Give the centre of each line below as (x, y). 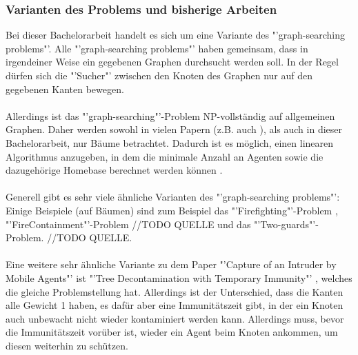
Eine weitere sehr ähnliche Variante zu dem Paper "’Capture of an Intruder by (171, 264)
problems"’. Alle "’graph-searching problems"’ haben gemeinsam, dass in (157, 48)
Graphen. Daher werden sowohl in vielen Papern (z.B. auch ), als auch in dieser (174, 129)
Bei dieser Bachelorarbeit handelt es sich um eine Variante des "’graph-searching (175, 35)
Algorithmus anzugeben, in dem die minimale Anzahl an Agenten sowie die (165, 156)
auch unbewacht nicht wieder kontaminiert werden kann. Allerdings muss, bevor (175, 318)
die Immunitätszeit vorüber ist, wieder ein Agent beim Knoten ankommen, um (172, 332)
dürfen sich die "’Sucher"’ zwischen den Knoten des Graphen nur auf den (159, 75)
